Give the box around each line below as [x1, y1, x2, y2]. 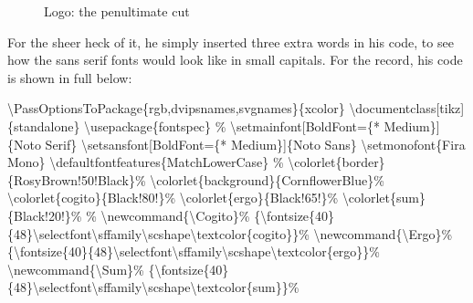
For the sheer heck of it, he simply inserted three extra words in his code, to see [7, 32, 454, 51]
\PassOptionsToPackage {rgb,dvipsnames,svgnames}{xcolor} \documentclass [7, 99, 436, 118]
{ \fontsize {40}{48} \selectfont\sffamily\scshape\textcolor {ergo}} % [7, 242, 381, 261]
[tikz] [436, 99, 465, 118]
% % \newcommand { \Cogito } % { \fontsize [70, 205, 310, 225]
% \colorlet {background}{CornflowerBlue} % [134, 170, 384, 189]
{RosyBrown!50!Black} [7, 170, 135, 189]
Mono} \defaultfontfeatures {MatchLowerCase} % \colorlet [7, 152, 336, 172]
